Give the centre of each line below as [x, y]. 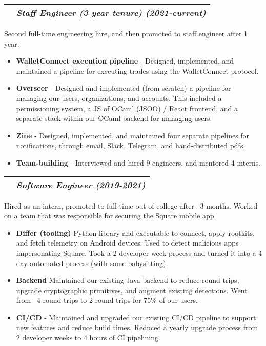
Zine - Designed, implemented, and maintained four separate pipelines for [133, 135]
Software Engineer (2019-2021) [81, 185]
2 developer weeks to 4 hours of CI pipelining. [88, 338]
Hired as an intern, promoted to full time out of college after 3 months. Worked [131, 205]
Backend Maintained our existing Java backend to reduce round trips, [128, 280]
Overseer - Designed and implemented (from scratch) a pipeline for [124, 88]
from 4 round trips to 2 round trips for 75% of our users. [107, 300]
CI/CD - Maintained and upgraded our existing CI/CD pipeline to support [136, 317]
